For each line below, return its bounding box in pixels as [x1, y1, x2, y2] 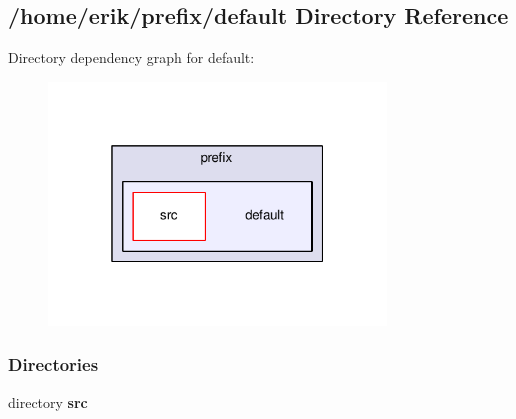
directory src [8, 391, 88, 412]
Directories [8, 352, 99, 377]
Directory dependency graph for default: [8, 47, 255, 68]
